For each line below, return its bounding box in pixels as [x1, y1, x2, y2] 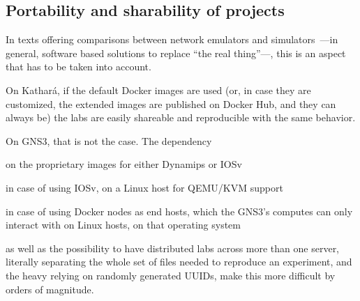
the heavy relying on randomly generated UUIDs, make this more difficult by [6, 268, 336, 282]
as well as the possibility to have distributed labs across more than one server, [6, 240, 340, 255]
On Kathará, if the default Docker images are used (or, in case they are [6, 82, 311, 97]
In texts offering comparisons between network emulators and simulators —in [6, 32, 338, 47]
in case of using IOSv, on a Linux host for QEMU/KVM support [6, 180, 283, 194]
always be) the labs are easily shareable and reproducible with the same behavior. [6, 110, 356, 125]
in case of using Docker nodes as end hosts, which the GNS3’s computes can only [6, 203, 353, 218]
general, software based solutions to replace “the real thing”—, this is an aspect [6, 45, 346, 60]
